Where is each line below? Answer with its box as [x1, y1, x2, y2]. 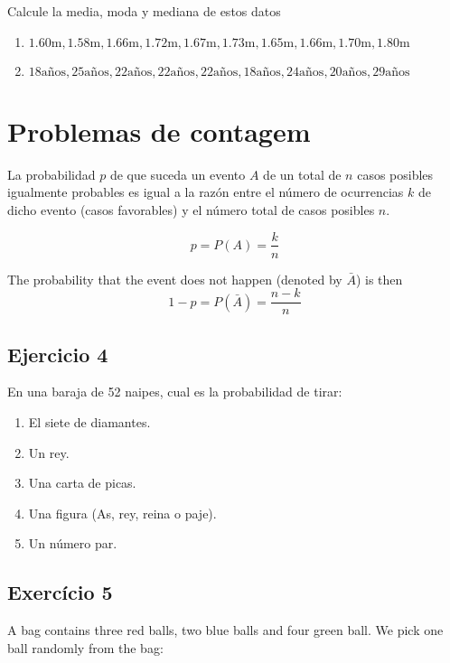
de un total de [263, 164, 342, 183]
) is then [355, 269, 403, 288]
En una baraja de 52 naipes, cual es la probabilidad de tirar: [7, 382, 342, 401]
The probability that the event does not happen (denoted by [7, 269, 342, 288]
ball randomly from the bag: [7, 638, 164, 657]
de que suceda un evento [109, 164, 246, 183]
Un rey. [28, 443, 70, 462]
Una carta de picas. [28, 473, 136, 492]
